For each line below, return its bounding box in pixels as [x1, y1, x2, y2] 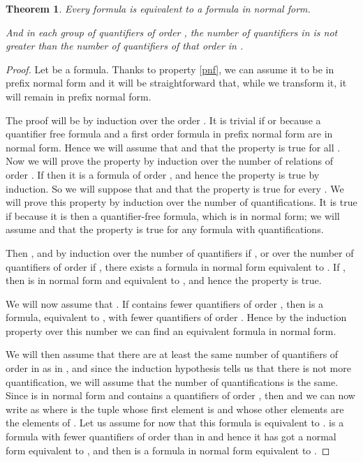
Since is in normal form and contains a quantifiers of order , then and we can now [6, 388, 355, 403]
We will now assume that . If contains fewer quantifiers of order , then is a [6, 296, 324, 311]
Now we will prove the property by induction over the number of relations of [6, 154, 333, 168]
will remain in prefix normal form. [6, 89, 151, 103]
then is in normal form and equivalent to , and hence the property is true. [6, 273, 322, 288]
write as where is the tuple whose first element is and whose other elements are [6, 401, 344, 416]
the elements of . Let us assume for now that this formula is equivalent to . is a [6, 415, 344, 430]
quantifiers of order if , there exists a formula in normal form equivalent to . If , [6, 259, 346, 274]
